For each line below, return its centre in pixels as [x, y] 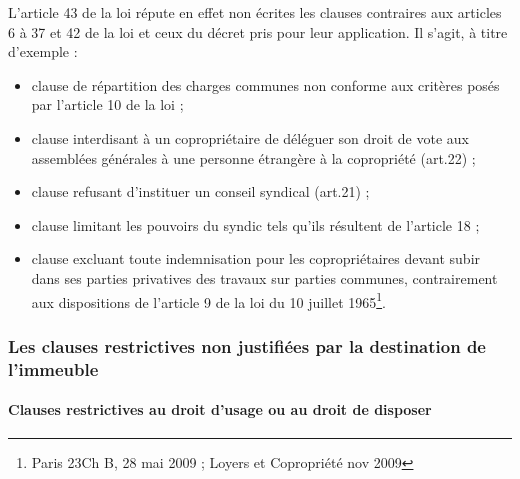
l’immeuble [53, 368]
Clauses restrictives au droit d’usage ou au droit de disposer [220, 409]
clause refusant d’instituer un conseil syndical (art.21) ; [200, 191]
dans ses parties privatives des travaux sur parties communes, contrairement [264, 277]
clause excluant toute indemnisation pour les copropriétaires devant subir [256, 258]
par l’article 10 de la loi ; [107, 104]
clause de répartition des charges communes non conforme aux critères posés [265, 84]
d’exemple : [43, 51]
